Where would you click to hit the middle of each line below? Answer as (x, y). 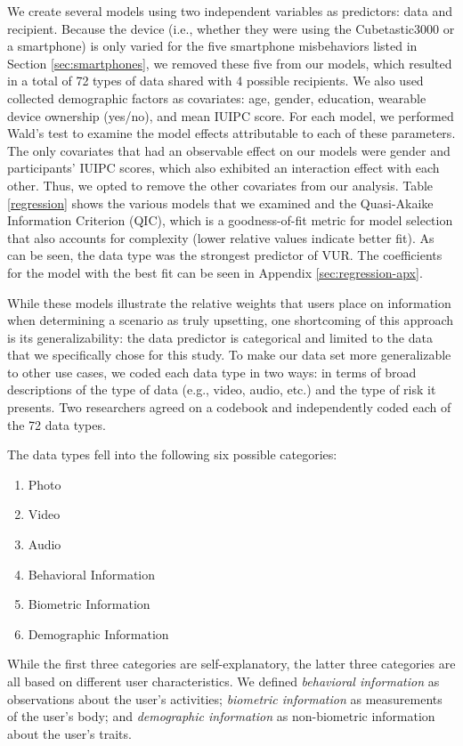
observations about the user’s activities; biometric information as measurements (225, 698)
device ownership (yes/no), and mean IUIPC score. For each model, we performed (231, 115)
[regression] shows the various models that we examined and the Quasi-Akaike (220, 203)
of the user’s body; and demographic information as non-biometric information (221, 716)
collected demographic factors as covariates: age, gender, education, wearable (217, 97)
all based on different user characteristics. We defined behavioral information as (223, 681)
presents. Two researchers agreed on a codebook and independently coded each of (229, 407)
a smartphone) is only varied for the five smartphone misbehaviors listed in (212, 46)
